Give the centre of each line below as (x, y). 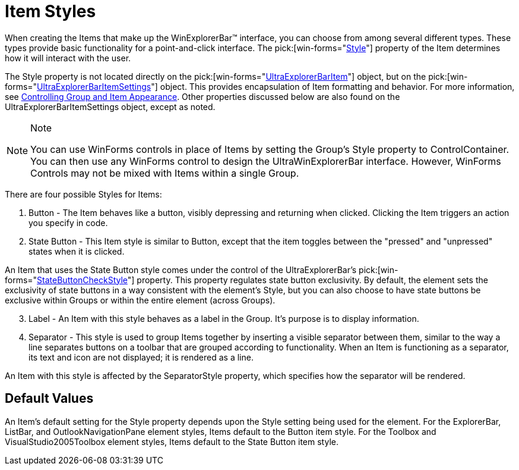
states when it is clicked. (77, 251)
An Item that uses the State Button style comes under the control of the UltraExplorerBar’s (181, 270)
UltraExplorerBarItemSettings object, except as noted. (110, 106)
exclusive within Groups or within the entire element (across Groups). (140, 300)
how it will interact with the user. (68, 58)
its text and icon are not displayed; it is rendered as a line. (141, 357)
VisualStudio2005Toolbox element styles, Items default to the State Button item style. (172, 441)
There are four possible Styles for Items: (83, 194)
